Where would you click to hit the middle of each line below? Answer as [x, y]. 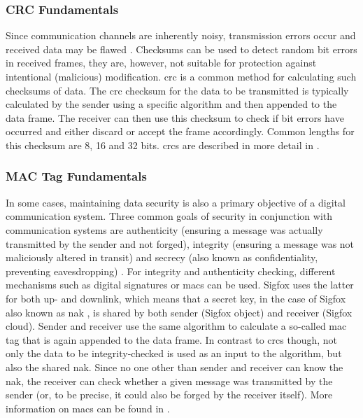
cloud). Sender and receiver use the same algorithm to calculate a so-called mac [176, 326]
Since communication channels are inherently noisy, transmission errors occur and [181, 35]
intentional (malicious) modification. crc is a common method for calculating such [181, 76]
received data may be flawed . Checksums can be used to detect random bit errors [181, 49]
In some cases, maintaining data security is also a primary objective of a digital [176, 202]
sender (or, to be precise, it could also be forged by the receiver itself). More [169, 395]
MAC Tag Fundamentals [76, 176]
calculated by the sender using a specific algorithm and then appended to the [171, 104]
